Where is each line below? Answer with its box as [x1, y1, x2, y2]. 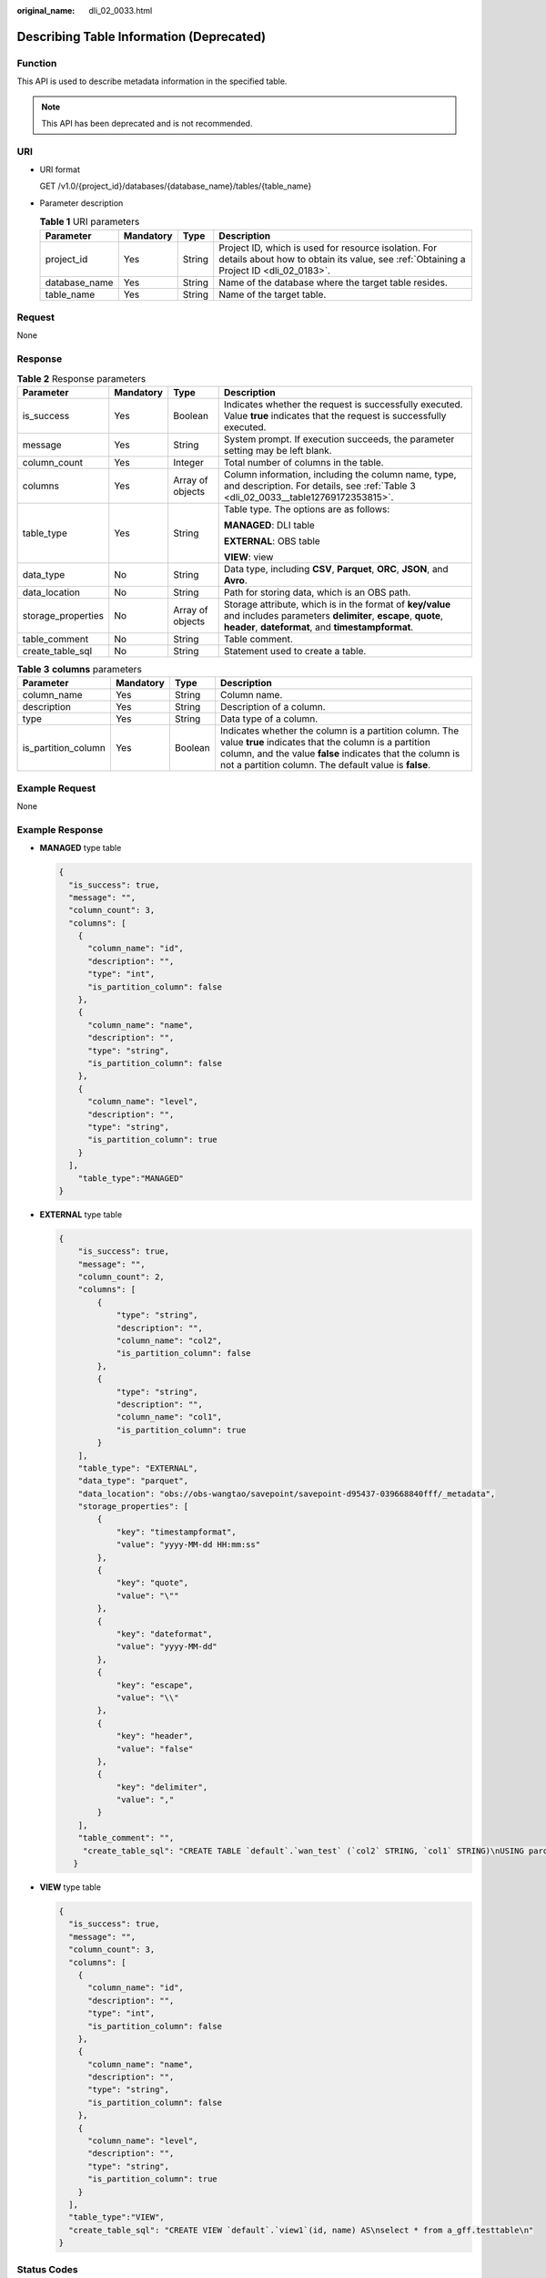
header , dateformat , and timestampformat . [223, 621, 414, 633]
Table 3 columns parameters [16, 663, 143, 676]
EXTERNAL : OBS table [223, 534, 320, 547]
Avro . [223, 574, 248, 587]
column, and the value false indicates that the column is [219, 747, 460, 760]
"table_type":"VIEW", [68, 2212, 166, 2222]
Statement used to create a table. [223, 644, 367, 657]
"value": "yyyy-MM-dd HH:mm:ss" [116, 1540, 261, 1550]
